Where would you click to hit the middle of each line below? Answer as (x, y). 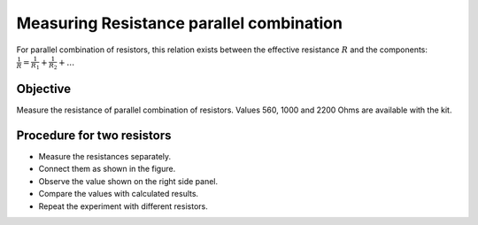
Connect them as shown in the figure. (107, 169)
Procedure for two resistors (94, 135)
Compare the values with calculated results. (119, 194)
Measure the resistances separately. (105, 156)
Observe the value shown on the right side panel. (128, 181)
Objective (44, 89)
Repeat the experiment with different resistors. (123, 206)
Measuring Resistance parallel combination (179, 23)
